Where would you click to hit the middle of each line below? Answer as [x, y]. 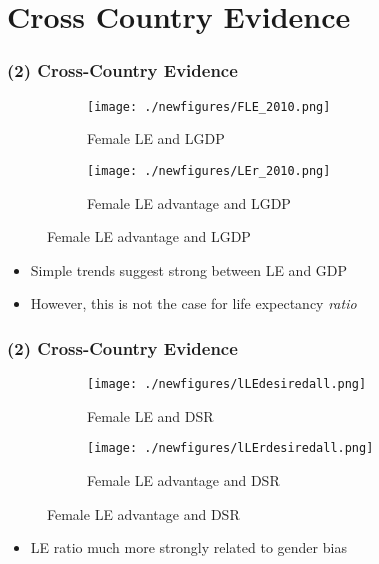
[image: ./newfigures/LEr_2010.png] [209, 170]
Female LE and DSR [150, 415]
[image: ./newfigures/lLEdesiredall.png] [227, 384]
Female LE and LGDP [156, 138]
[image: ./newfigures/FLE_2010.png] [209, 106]
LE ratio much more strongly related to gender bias [188, 547]
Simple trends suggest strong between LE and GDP [189, 269]
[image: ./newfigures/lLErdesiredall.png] [230, 448]
